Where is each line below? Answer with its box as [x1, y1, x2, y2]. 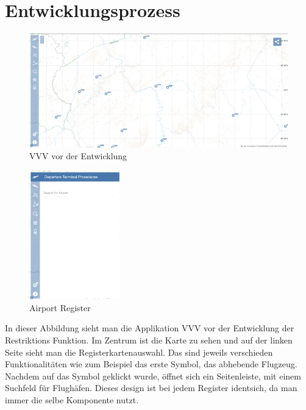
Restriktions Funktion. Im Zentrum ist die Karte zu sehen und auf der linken [5, 333, 293, 346]
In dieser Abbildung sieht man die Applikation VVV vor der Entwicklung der [5, 322, 294, 334]
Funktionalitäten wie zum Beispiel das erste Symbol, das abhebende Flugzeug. [5, 358, 297, 370]
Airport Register [29, 301, 91, 314]
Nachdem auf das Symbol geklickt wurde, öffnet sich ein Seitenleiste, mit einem [5, 369, 301, 382]
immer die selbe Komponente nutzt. [5, 393, 139, 406]
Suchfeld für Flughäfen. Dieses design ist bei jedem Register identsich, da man [5, 381, 297, 394]
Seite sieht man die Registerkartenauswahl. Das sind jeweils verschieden [5, 345, 273, 358]
